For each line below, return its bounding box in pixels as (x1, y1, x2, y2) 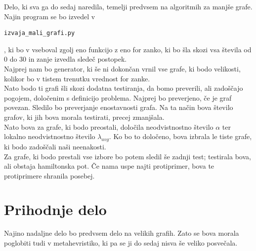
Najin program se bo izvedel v (4, 11, 95, 21)
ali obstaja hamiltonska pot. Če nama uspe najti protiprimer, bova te (4, 161, 214, 171)
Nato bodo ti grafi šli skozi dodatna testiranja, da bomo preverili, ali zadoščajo (4, 83, 243, 93)
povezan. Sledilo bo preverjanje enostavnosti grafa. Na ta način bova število (4, 102, 233, 112)
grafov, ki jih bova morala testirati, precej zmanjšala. (4, 111, 165, 122)
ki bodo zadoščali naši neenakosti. (4, 141, 106, 151)
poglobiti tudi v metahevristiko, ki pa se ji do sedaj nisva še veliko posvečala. (4, 238, 238, 248)
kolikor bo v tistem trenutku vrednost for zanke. (4, 73, 150, 83)
